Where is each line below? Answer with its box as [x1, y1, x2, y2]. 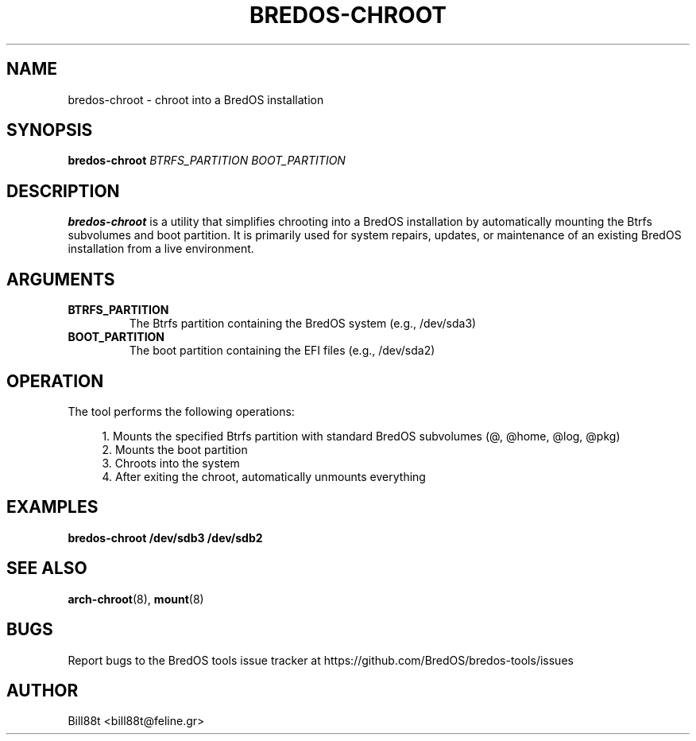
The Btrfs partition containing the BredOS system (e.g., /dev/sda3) [129, 316, 477, 331]
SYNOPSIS [6, 120, 93, 141]
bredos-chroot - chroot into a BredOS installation [68, 92, 324, 107]
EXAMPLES [6, 497, 99, 518]
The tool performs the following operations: [68, 404, 295, 418]
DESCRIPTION [6, 180, 120, 201]
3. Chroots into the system [102, 456, 240, 470]
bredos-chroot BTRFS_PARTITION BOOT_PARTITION [68, 153, 346, 168]
